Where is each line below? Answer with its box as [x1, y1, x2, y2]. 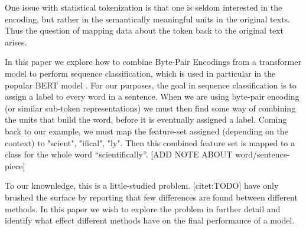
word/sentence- [235, 148, 290, 160]
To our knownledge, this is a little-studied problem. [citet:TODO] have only [5, 179, 279, 192]
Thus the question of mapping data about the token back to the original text [5, 24, 284, 37]
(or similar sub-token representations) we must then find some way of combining [5, 101, 296, 114]
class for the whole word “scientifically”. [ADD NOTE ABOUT [5, 148, 233, 160]
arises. [5, 35, 27, 48]
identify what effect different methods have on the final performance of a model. [5, 214, 295, 226]
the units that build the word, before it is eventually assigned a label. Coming [5, 113, 287, 126]
